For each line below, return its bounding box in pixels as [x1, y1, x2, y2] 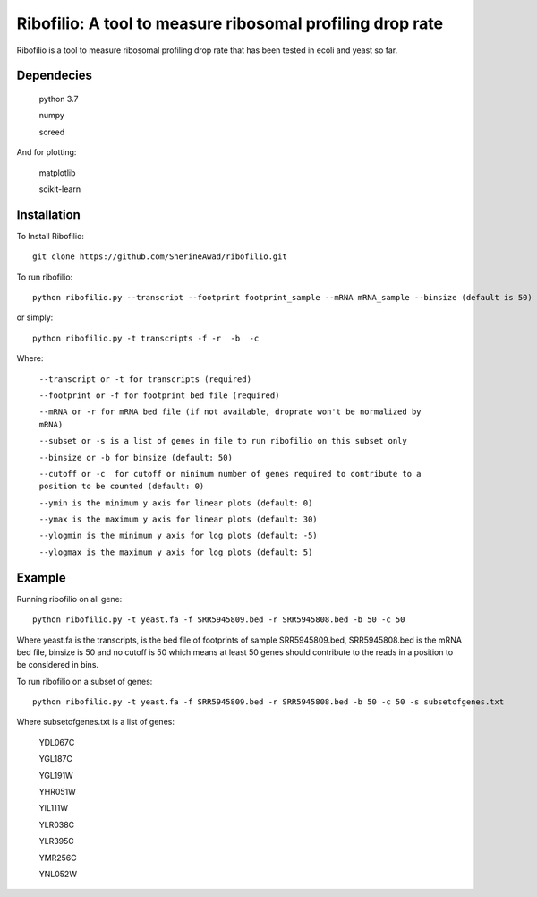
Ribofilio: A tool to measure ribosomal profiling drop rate [16, 13, 443, 33]
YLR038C [38, 819, 75, 830]
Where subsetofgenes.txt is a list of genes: [16, 717, 175, 728]
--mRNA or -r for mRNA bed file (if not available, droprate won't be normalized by [38, 407, 422, 417]
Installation [16, 207, 81, 222]
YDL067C [38, 737, 75, 747]
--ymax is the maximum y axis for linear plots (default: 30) [38, 514, 318, 524]
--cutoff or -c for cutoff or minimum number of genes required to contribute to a [38, 469, 422, 479]
